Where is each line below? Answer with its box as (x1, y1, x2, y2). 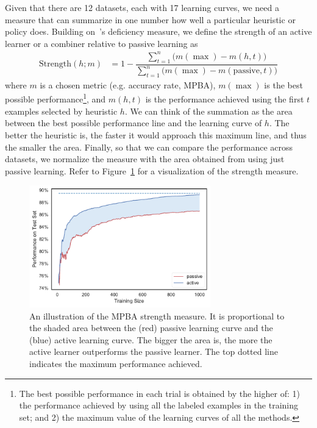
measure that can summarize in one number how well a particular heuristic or (5, 13, 296, 26)
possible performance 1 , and (5, 91, 106, 105)
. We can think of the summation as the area (124, 104, 293, 117)
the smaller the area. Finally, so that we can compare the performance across (5, 140, 293, 153)
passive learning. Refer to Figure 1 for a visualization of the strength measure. (5, 164, 299, 177)
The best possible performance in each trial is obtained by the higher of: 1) (19, 387, 300, 399)
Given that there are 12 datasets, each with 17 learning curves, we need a (5, 1, 279, 13)
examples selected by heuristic (5, 104, 118, 117)
